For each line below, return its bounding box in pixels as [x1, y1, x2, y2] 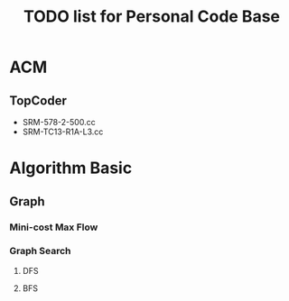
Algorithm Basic [9, 158, 133, 178]
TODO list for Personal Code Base [23, 6, 281, 27]
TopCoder [9, 93, 68, 108]
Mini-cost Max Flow [9, 221, 98, 233]
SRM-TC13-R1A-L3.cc [22, 126, 104, 137]
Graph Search [9, 245, 71, 258]
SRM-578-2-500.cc [22, 117, 97, 127]
